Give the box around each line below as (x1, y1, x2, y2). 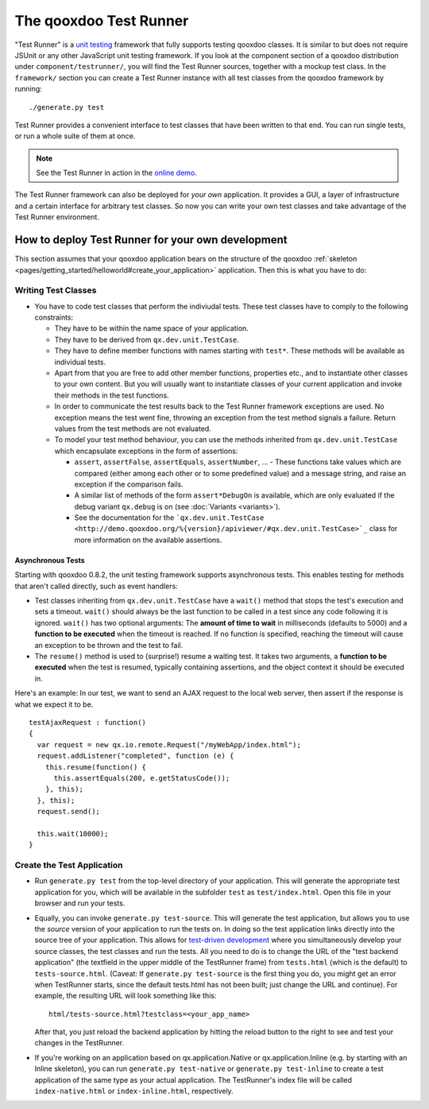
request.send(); (37, 807, 101, 816)
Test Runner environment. (14, 212, 99, 222)
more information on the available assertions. (74, 535, 222, 545)
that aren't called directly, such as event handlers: (14, 581, 178, 591)
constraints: (34, 312, 74, 322)
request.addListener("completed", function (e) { (37, 751, 234, 761)
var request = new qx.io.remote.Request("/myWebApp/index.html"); (37, 740, 301, 749)
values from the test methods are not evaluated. (54, 424, 212, 433)
